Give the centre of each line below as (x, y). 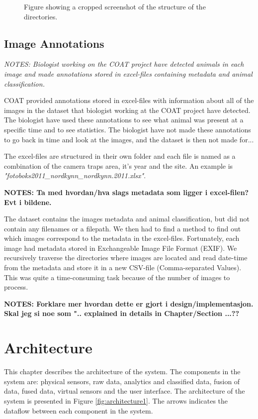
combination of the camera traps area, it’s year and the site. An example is (119, 165)
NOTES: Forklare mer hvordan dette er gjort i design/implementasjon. (129, 303)
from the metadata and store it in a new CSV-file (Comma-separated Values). (123, 267)
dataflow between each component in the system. (79, 410)
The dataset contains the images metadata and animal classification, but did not (127, 219)
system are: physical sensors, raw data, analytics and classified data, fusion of (122, 381)
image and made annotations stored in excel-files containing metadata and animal (128, 73)
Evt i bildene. (28, 202)
